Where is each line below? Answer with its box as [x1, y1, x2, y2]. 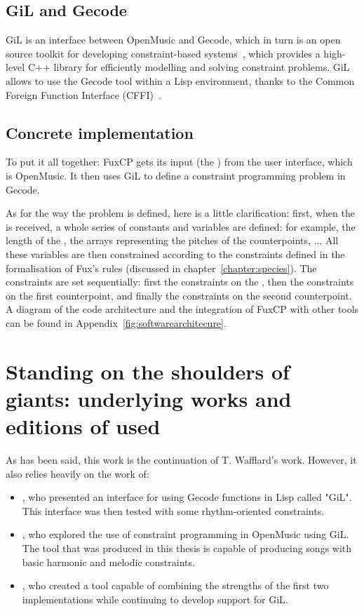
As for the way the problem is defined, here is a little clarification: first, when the [6, 206, 355, 220]
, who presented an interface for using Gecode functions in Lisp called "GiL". [22, 490, 352, 504]
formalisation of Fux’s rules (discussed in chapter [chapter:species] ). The [6, 260, 317, 275]
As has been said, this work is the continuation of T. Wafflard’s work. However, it [6, 452, 357, 466]
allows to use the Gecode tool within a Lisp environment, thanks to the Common [6, 73, 355, 88]
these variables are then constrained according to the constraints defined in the [6, 246, 345, 261]
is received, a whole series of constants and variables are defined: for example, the [6, 219, 356, 234]
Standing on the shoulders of [6, 356, 290, 385]
